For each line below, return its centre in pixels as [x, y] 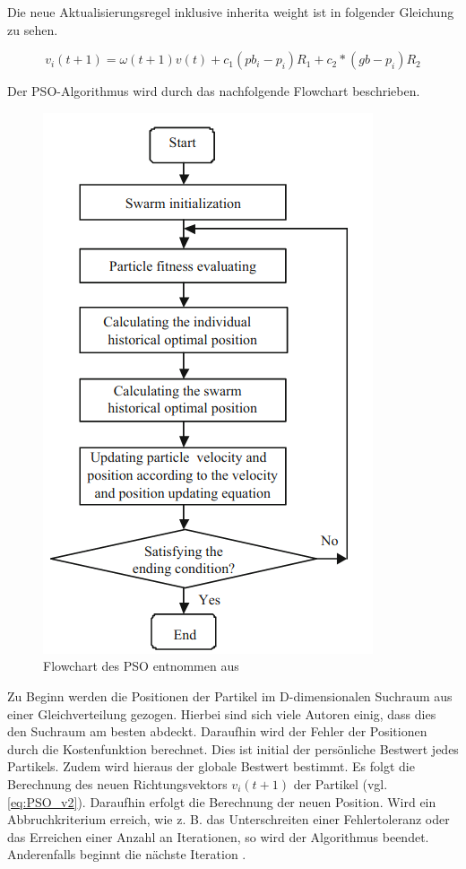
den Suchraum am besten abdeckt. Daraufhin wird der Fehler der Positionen [217, 731]
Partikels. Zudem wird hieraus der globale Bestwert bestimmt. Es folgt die [211, 766]
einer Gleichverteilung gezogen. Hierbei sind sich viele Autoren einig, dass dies [222, 713]
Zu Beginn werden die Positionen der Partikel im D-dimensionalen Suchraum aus [230, 695]
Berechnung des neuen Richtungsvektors [117, 783]
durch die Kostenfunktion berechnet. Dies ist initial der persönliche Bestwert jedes [233, 748]
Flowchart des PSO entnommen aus [141, 666]
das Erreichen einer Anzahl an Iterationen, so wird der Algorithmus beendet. [218, 836]
